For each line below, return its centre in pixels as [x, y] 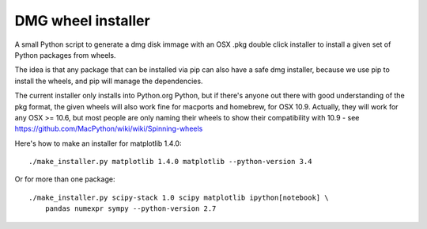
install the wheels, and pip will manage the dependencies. [109, 81]
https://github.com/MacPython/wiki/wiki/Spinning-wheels [109, 129]
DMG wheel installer [82, 21]
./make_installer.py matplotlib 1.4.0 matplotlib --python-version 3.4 [170, 162]
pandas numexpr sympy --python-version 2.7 [130, 209]
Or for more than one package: [65, 179]
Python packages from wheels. [65, 55]
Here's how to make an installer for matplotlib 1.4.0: [98, 143]
